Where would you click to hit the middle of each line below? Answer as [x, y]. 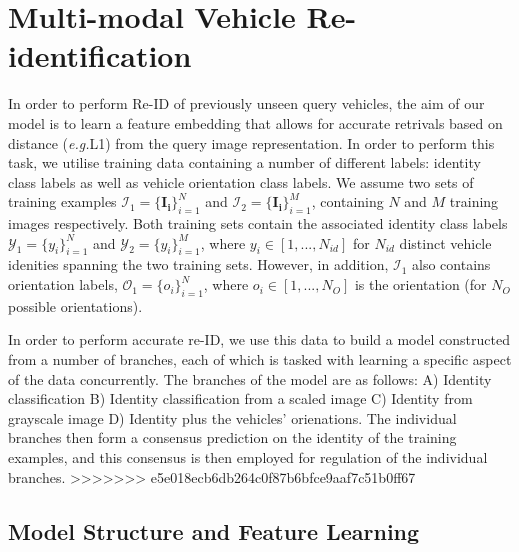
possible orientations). [75, 305]
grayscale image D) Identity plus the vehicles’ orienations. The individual [232, 417]
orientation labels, [63, 284]
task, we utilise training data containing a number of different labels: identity [244, 162]
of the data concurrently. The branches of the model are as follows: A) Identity [250, 378]
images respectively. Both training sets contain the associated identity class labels [258, 223]
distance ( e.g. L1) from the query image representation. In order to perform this [251, 142]
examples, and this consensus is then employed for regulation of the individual [248, 457]
